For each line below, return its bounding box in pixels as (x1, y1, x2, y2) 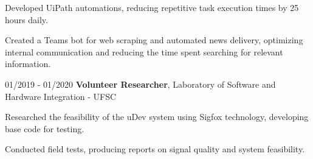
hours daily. (5, 13, 48, 26)
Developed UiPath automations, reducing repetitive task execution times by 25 (5, 1, 299, 13)
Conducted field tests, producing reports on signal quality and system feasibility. (5, 143, 305, 155)
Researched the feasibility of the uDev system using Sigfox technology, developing (5, 110, 309, 123)
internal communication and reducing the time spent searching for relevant (5, 45, 283, 58)
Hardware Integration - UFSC (5, 90, 117, 102)
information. (5, 57, 51, 70)
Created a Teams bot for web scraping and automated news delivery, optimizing (5, 34, 303, 46)
